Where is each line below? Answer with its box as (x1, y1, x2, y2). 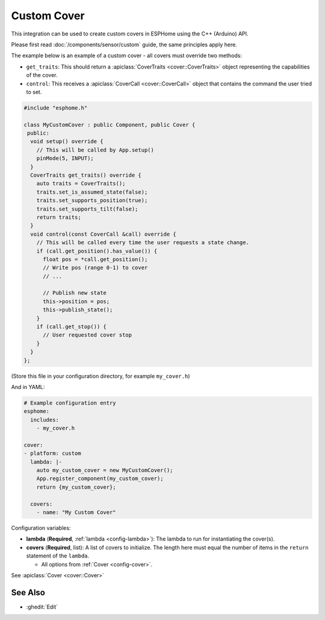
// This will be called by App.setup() (36, 146, 155, 153)
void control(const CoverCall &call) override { (30, 230, 177, 238)
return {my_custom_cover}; (36, 483, 117, 490)
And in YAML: (11, 383, 45, 390)
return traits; (36, 213, 81, 221)
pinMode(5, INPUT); (36, 155, 94, 162)
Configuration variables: (11, 524, 71, 532)
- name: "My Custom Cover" (36, 509, 117, 516)
